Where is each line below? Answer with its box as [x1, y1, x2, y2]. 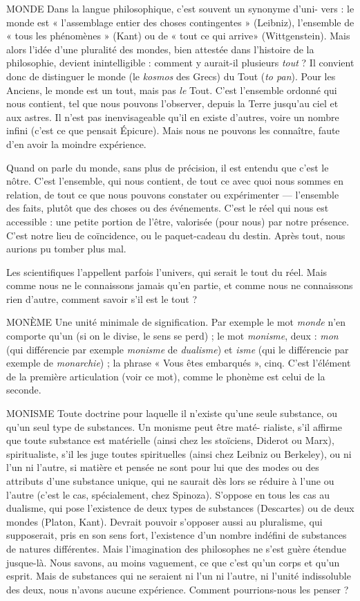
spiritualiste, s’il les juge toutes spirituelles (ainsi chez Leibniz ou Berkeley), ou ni [6, 446, 352, 461]
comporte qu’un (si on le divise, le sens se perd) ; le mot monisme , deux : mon [6, 329, 339, 343]
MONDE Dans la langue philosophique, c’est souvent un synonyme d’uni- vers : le [6, 1, 354, 15]
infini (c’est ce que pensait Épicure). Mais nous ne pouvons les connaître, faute [6, 123, 340, 138]
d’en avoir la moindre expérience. [6, 136, 146, 151]
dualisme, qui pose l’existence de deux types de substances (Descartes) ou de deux [6, 501, 354, 515]
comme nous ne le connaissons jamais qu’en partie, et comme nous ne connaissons [6, 278, 353, 293]
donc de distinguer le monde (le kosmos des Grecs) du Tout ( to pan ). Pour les [6, 68, 336, 83]
